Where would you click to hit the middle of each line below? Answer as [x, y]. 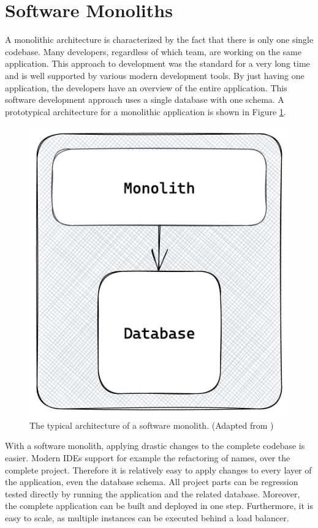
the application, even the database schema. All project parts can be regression [152, 482]
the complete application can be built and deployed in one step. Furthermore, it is [159, 506]
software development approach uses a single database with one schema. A [145, 100]
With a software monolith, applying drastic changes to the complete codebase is [155, 446]
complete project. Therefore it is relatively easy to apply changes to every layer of [158, 470]
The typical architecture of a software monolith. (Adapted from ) [152, 425]
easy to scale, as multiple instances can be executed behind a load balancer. [147, 518]
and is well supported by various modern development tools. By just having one [155, 75]
